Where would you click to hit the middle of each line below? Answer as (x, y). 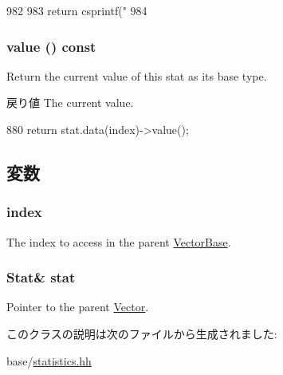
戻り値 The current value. (70, 103)
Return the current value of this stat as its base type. (137, 75)
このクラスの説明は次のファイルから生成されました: (142, 334)
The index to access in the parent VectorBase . (119, 241)
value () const (51, 46)
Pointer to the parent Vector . (78, 307)
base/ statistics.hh (49, 360)
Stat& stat (41, 277)
